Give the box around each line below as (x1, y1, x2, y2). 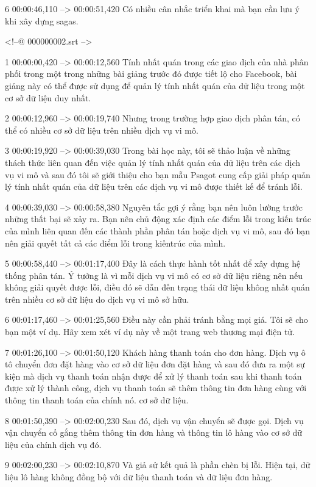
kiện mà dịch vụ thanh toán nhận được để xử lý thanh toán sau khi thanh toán (5, 369, 302, 382)
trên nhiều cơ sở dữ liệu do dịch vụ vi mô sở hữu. (5, 292, 189, 305)
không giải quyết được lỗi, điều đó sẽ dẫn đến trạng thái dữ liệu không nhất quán (5, 281, 310, 294)
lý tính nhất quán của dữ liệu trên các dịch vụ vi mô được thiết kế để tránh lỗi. (5, 180, 303, 193)
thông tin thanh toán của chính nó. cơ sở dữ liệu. (5, 394, 189, 406)
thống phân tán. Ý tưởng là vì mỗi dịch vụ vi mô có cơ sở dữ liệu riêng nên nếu (5, 269, 303, 281)
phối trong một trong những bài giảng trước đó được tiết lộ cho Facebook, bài (5, 67, 297, 80)
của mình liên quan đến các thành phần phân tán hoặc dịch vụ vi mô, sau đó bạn (5, 224, 311, 237)
